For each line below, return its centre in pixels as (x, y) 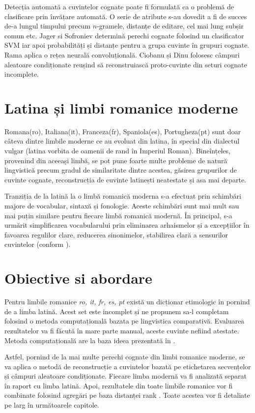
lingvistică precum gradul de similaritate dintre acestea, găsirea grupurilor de (121, 170)
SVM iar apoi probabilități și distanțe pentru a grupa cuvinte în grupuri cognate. (127, 45)
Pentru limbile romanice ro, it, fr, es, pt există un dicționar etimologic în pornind (127, 302)
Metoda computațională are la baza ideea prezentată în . (90, 340)
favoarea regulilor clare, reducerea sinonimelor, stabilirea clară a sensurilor (116, 234)
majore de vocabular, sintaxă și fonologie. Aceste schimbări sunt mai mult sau (122, 206)
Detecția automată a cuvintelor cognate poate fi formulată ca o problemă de (119, 6)
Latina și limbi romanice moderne (121, 107)
